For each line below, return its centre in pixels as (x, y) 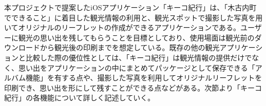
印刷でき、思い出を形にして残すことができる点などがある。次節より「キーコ (133, 87)
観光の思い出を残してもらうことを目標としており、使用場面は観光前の (136, 37)
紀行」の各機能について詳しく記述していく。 (80, 98)
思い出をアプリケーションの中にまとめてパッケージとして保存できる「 (137, 67)
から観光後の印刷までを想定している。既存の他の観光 (130, 47)
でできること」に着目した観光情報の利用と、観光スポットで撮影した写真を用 (134, 17)
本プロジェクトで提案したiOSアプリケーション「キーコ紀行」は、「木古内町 (130, 7)
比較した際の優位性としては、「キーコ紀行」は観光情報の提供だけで (139, 57)
